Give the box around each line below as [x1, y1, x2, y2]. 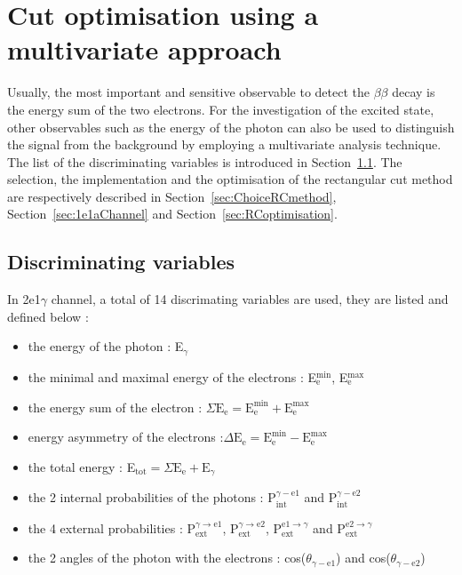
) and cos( [336, 548, 391, 567]
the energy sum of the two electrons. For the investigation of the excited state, [7, 100, 434, 118]
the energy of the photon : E [28, 337, 184, 355]
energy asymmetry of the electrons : [28, 427, 224, 446]
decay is [392, 83, 435, 101]
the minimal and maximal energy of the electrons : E [28, 367, 317, 386]
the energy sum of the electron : [28, 397, 203, 416]
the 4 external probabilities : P [28, 518, 195, 537]
